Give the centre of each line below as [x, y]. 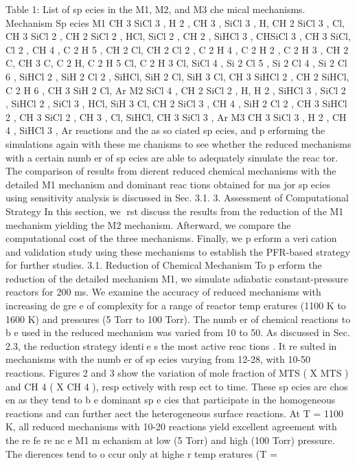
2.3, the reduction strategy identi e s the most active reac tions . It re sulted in [171, 345]
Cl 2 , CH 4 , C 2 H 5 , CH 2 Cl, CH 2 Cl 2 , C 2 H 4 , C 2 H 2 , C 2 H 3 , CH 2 [177, 49]
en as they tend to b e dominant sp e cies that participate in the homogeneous [171, 400]
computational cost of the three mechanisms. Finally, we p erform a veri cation [171, 238]
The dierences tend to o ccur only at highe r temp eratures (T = [141, 453]
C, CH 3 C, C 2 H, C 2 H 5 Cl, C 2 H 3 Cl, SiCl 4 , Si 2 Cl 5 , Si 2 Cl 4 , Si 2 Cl [176, 63]
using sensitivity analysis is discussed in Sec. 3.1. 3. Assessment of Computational [177, 198]
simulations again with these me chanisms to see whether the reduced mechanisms [178, 143]
